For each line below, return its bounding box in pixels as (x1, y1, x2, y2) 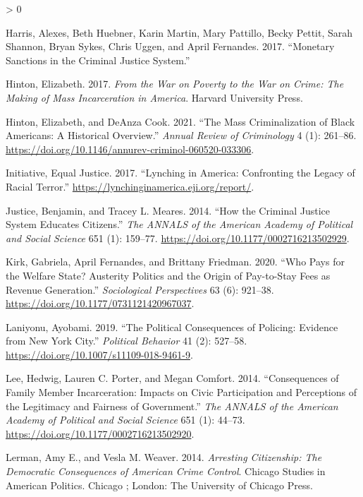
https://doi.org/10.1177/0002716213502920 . (6, 426, 195, 441)
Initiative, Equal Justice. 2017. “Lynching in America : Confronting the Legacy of (6, 165, 355, 180)
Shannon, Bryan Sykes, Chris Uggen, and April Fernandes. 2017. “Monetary (6, 39, 335, 54)
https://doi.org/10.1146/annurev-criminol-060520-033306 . (6, 141, 254, 156)
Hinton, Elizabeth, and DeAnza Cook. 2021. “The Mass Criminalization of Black (6, 114, 355, 128)
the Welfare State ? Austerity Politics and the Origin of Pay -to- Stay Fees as (6, 268, 331, 282)
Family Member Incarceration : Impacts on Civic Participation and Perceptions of (6, 385, 357, 400)
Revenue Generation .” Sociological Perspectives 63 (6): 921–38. (6, 282, 274, 297)
